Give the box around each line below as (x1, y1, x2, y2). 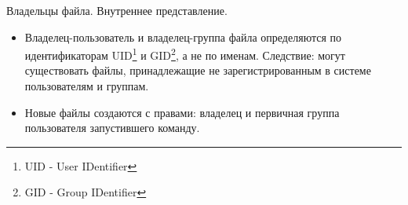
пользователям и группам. (24, 78, 149, 94)
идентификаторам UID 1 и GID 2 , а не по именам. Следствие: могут (24, 45, 345, 63)
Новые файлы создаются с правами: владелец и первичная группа (24, 104, 340, 120)
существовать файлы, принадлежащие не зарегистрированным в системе (24, 62, 371, 79)
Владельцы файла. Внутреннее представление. (6, 2, 228, 18)
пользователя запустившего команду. (24, 119, 200, 136)
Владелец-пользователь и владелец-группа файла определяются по (24, 28, 342, 45)
